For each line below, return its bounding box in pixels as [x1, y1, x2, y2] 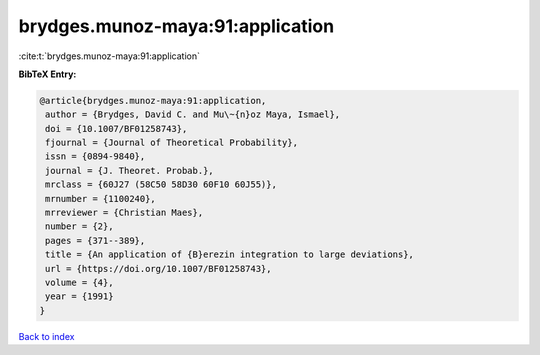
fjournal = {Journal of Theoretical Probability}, [45, 137, 299, 149]
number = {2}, [45, 221, 114, 232]
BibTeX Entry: [18, 68, 77, 80]
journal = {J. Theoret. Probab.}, [45, 165, 214, 176]
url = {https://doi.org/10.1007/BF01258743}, [45, 263, 272, 274]
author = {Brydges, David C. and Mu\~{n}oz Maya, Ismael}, [45, 109, 341, 120]
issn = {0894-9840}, [45, 151, 146, 162]
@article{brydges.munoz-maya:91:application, [39, 95, 267, 106]
